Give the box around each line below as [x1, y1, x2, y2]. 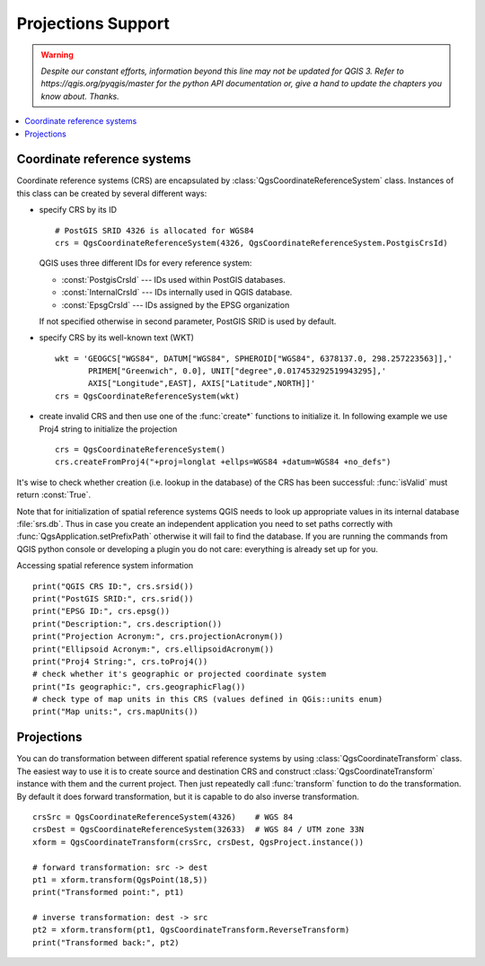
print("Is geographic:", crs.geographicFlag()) [32, 681, 246, 691]
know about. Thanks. [40, 91, 120, 101]
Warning [40, 49, 74, 60]
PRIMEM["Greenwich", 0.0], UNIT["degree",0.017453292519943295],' [88, 366, 387, 376]
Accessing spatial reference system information [16, 560, 194, 571]
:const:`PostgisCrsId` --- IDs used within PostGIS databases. [61, 274, 287, 285]
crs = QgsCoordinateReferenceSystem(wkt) [55, 391, 240, 401]
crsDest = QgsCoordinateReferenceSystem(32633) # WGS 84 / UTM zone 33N [32, 824, 365, 835]
